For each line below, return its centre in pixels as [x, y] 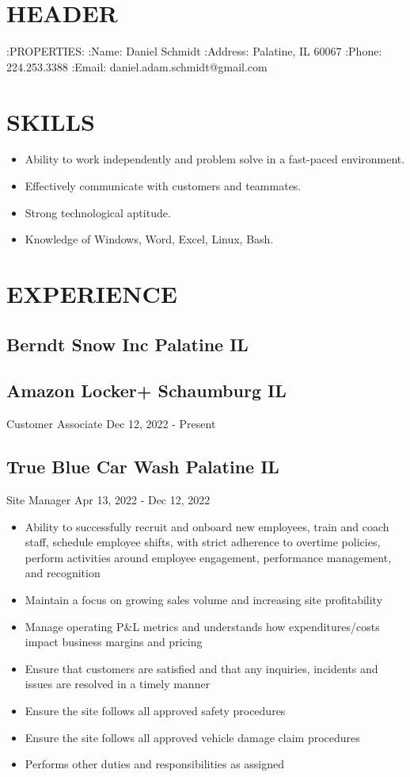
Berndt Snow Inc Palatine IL [127, 344]
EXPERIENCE [92, 293]
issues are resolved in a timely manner [118, 684]
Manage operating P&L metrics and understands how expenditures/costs [202, 626]
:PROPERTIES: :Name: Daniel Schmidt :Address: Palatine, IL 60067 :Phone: [194, 51]
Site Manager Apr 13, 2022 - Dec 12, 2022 [108, 499]
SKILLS [51, 121]
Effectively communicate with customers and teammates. [163, 186]
